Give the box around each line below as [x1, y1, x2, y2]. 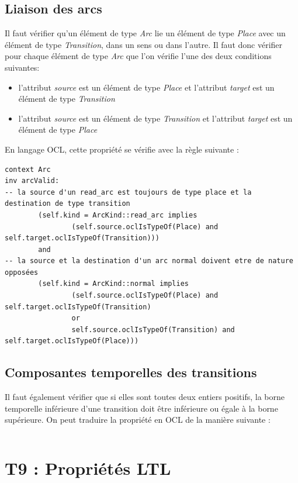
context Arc [5, 165, 51, 174]
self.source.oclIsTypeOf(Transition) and [71, 325, 235, 334]
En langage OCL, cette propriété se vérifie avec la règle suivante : [5, 143, 239, 155]
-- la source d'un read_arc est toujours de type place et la [5, 188, 252, 196]
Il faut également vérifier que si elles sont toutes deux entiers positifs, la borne [5, 391, 285, 403]
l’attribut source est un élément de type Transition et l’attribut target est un [18, 112, 293, 124]
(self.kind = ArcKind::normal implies [38, 280, 189, 288]
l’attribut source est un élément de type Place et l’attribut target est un [18, 81, 275, 93]
